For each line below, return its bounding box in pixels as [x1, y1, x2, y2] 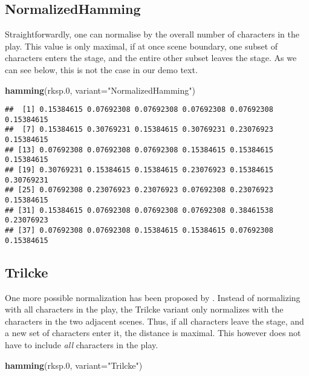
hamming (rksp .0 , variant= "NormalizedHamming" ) [5, 83, 195, 96]
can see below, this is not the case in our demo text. [5, 63, 198, 76]
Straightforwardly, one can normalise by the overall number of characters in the [5, 28, 299, 41]
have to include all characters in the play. [5, 338, 158, 351]
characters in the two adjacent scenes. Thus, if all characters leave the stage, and [5, 314, 304, 327]
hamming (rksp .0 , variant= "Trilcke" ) [5, 358, 143, 371]
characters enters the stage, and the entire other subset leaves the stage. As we [5, 51, 297, 64]
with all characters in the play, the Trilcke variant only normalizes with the [5, 303, 284, 316]
